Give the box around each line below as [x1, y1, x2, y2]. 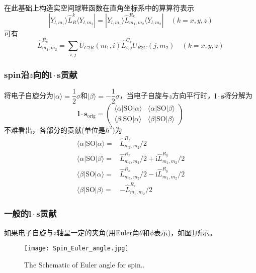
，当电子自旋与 [119, 90, 169, 101]
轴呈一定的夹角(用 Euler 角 [56, 227, 139, 237]
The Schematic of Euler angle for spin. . [24, 259, 145, 270]
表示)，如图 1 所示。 [153, 227, 217, 237]
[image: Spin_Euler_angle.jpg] [24, 245, 129, 252]
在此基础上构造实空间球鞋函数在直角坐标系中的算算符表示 [4, 3, 194, 13]
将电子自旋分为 [4, 90, 53, 101]
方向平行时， [172, 90, 215, 101]
